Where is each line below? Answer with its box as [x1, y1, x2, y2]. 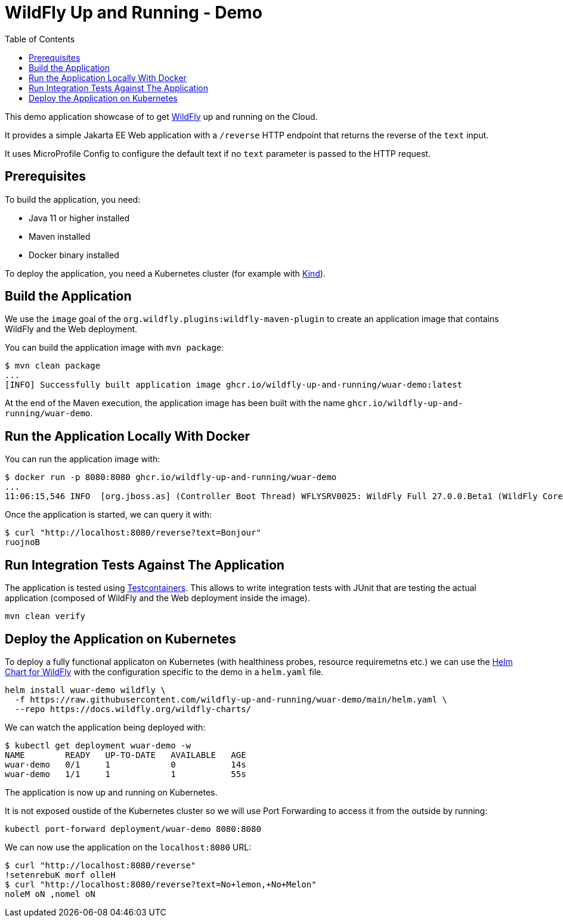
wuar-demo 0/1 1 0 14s [5, 759, 246, 769]
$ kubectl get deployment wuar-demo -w [5, 740, 191, 750]
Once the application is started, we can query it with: [5, 509, 212, 520]
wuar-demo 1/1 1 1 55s [5, 769, 246, 779]
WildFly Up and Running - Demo [5, 2, 262, 23]
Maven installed [29, 231, 91, 242]
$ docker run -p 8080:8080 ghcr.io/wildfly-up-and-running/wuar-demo [5, 472, 337, 482]
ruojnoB [5, 537, 41, 547]
